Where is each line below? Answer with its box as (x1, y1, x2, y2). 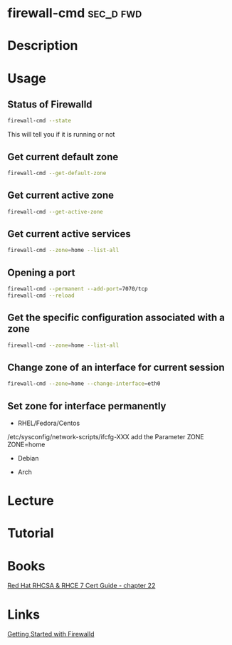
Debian (17, 454, 39, 463)
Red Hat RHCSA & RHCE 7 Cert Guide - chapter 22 (7, 582, 156, 590)
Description (7, 38, 78, 54)
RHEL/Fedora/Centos (17, 419, 80, 428)
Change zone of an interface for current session (7, 361, 225, 373)
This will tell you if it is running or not (7, 130, 115, 139)
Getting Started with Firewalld (7, 630, 95, 639)
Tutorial (7, 525, 55, 542)
